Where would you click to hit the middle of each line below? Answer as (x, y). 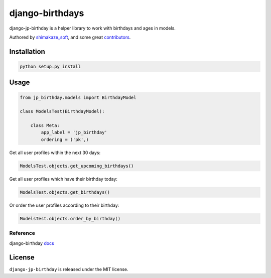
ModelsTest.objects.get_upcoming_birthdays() (77, 166)
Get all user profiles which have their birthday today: (63, 179)
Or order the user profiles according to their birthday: (64, 205)
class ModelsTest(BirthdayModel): (62, 111)
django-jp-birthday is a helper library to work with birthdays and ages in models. (92, 28)
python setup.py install (50, 66)
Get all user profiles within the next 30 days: (55, 153)
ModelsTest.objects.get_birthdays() (65, 192)
